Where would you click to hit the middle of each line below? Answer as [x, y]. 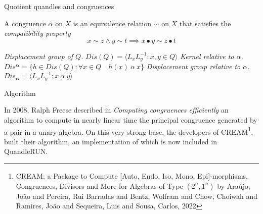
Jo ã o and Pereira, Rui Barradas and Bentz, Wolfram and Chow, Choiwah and [137, 196]
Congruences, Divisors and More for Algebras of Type [99, 185]
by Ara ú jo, [234, 185]
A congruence [25, 23]
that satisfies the [205, 23]
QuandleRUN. [26, 151]
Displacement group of [38, 56]
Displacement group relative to [193, 66]
